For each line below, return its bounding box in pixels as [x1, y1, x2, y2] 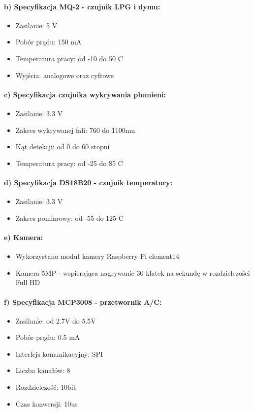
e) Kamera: [4, 232, 43, 242]
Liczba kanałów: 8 [15, 365, 70, 375]
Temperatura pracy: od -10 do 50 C [15, 53, 123, 63]
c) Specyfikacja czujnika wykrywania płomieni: [4, 89, 166, 99]
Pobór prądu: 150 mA [15, 37, 82, 47]
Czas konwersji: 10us [15, 398, 78, 409]
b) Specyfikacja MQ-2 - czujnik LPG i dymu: [4, 1, 160, 11]
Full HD [15, 277, 40, 288]
